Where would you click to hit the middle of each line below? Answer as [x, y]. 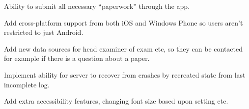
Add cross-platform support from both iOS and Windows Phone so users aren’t [124, 22]
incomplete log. [27, 84]
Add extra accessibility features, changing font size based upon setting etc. [116, 101]
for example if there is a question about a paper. [77, 58]
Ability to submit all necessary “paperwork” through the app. [97, 6]
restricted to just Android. [44, 32]
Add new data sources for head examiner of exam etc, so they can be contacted [124, 48]
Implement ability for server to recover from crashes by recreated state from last [125, 74]
